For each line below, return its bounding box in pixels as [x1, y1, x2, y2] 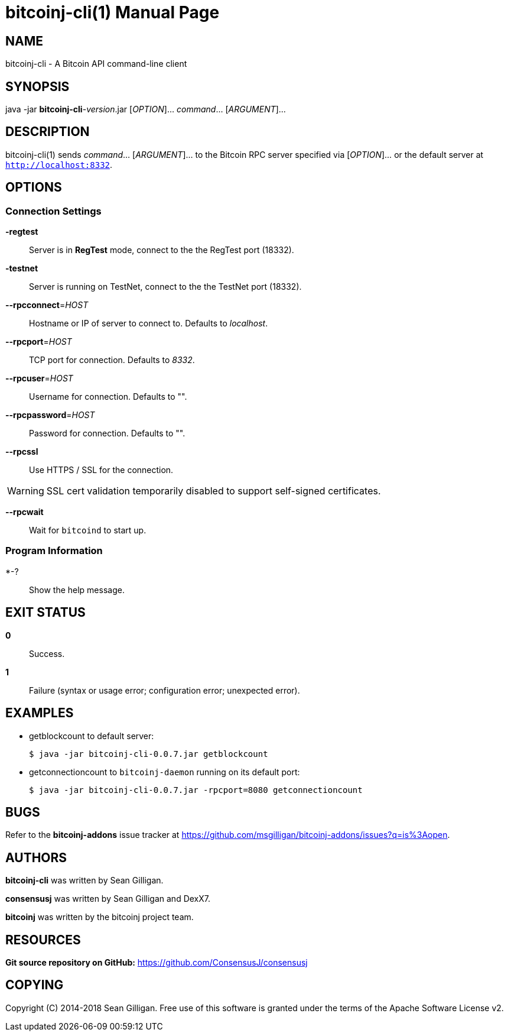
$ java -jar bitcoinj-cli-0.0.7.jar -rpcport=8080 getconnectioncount [29, 785, 363, 795]
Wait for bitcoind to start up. [29, 525, 146, 536]
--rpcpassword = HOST [5, 410, 95, 420]
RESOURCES [5, 932, 81, 947]
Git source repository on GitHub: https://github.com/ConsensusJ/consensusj [5, 957, 308, 968]
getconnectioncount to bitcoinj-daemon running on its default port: [29, 766, 300, 777]
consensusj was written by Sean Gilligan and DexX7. [5, 893, 210, 904]
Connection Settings [5, 205, 102, 217]
